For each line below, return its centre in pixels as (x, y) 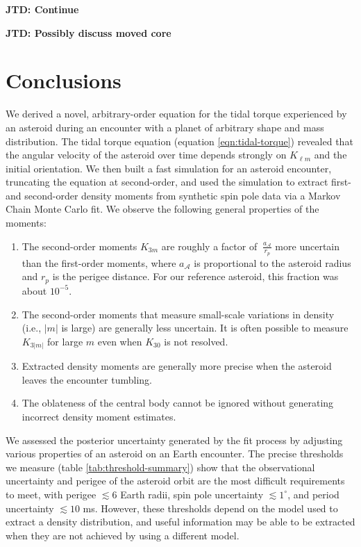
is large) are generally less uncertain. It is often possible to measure (205, 328)
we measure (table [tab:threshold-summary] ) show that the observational (160, 467)
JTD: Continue (42, 9)
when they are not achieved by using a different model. (123, 535)
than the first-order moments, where (99, 262)
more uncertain (308, 246)
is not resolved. (196, 341)
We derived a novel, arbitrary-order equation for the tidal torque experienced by (176, 114)
